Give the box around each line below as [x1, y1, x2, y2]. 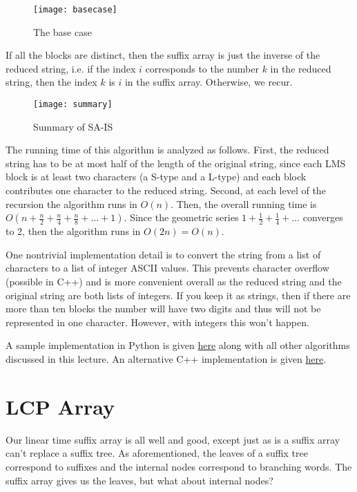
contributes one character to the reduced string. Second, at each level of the [6, 183, 326, 198]
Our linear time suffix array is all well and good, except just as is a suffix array [6, 432, 340, 446]
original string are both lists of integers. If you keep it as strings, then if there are [6, 287, 351, 302]
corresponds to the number [145, 61, 259, 75]
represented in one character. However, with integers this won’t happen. [6, 314, 309, 329]
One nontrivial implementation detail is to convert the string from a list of [6, 247, 321, 261]
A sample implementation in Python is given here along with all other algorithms [6, 338, 350, 352]
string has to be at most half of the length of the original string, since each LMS [6, 155, 346, 170]
